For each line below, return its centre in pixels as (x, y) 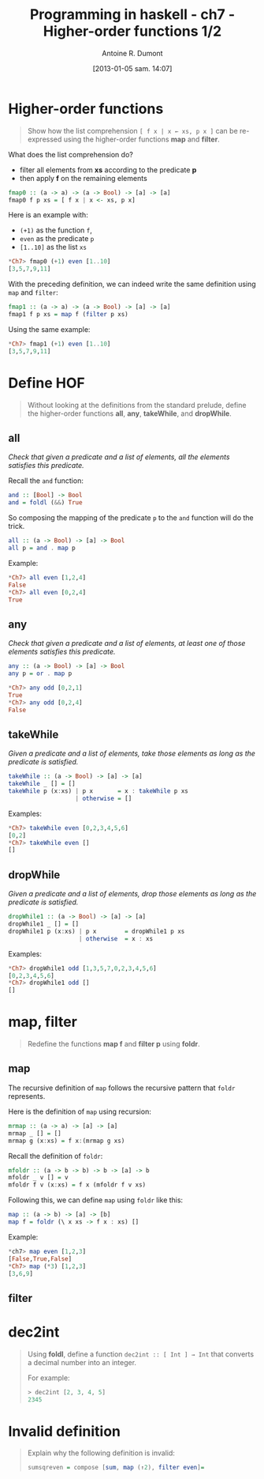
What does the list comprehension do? (71, 154)
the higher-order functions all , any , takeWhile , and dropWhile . (130, 413)
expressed (45, 139)
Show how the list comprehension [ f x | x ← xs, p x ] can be (132, 130)
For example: (48, 1378)
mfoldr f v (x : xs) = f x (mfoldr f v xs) (77, 1185)
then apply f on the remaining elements (83, 178)
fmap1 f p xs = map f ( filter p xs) (68, 315)
